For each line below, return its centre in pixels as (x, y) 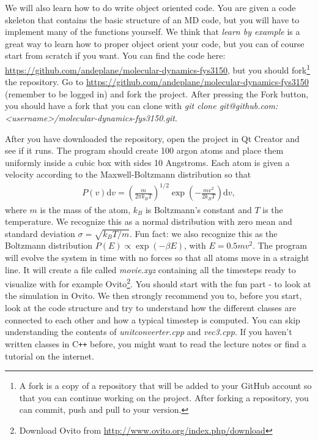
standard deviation (40, 233)
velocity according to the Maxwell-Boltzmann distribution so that (128, 174)
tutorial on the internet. (50, 356)
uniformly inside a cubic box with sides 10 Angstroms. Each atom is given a (147, 162)
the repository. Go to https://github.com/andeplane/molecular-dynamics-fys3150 (157, 82)
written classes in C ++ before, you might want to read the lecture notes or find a (156, 343)
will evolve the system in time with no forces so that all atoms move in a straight (157, 258)
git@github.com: (249, 106)
